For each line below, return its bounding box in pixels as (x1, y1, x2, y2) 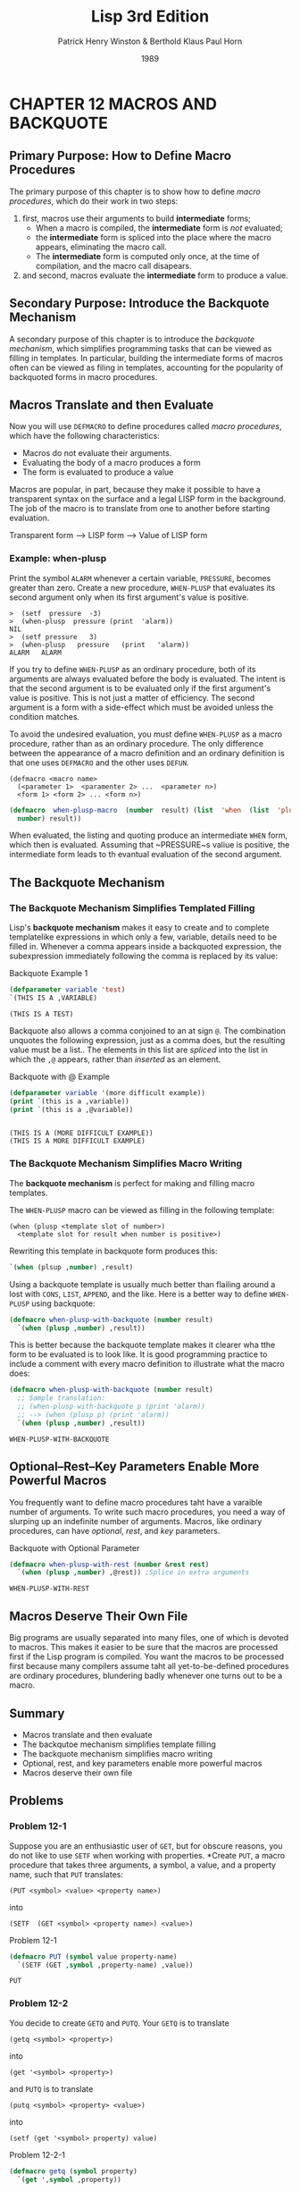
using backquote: (30, 1298, 96, 1309)
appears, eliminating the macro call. (35, 241, 168, 252)
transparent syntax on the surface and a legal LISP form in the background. (9, 493, 287, 504)
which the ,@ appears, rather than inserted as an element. (9, 1053, 221, 1065)
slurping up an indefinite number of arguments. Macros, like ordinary (9, 1515, 262, 1526)
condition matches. (9, 711, 80, 721)
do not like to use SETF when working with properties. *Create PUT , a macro (9, 1850, 286, 1860)
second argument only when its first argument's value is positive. (9, 592, 249, 603)
